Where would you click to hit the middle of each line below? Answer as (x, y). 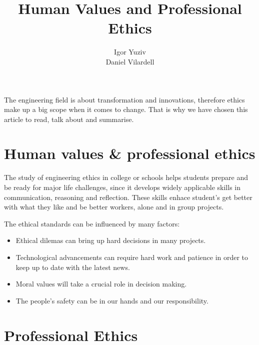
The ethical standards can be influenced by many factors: (92, 223)
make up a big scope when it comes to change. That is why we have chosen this (126, 109)
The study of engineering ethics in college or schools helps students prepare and (126, 177)
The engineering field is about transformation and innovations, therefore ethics (124, 99)
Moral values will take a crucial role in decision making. (101, 284)
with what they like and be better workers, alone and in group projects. (114, 207)
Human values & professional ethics (130, 153)
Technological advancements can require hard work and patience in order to (132, 257)
